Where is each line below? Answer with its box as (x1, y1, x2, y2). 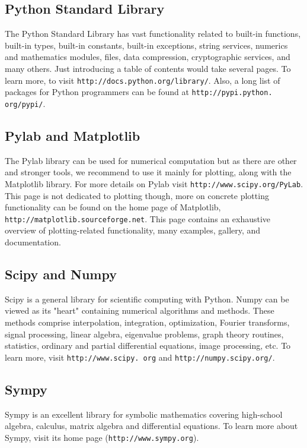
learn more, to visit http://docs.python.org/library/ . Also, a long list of (5, 74, 280, 86)
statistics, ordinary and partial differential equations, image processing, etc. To (5, 339, 291, 352)
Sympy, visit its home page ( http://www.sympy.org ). (5, 431, 199, 443)
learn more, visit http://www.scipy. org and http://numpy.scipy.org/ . (5, 351, 275, 363)
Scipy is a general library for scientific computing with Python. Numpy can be (5, 292, 289, 305)
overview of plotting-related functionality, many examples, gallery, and (5, 224, 261, 236)
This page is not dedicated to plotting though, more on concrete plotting (5, 189, 269, 201)
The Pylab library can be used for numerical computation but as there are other (5, 154, 297, 166)
